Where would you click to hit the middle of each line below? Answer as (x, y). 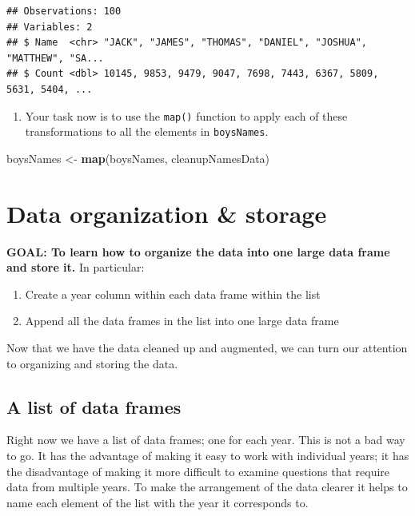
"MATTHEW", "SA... (55, 58)
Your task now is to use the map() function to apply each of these (186, 115)
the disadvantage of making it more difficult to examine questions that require (198, 471)
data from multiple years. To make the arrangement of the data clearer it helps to (207, 487)
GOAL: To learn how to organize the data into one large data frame (198, 251)
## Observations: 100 (64, 11)
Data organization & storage (167, 213)
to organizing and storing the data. (92, 363)
